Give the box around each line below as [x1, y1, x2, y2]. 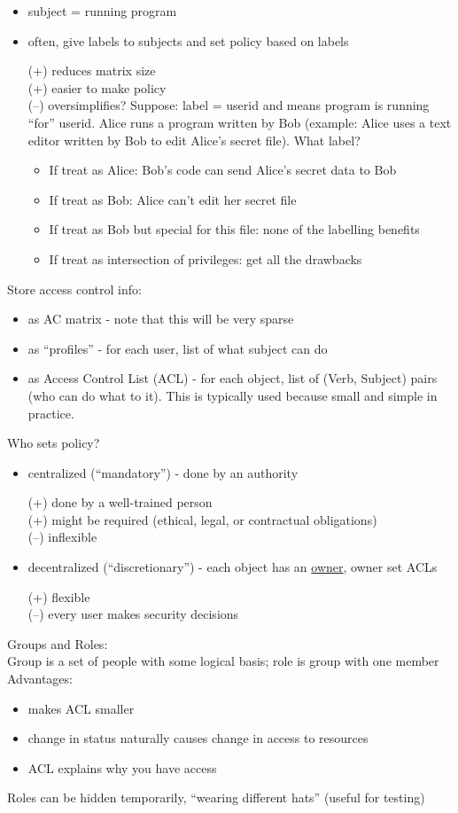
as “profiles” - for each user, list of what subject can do [27, 339, 328, 357]
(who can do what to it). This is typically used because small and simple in [27, 386, 438, 404]
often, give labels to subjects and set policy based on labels [27, 31, 349, 50]
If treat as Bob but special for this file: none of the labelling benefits [49, 220, 420, 238]
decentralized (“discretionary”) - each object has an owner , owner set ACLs [27, 558, 438, 576]
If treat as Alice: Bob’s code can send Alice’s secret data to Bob [49, 160, 397, 179]
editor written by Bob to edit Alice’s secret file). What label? [27, 130, 361, 149]
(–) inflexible [27, 528, 97, 546]
